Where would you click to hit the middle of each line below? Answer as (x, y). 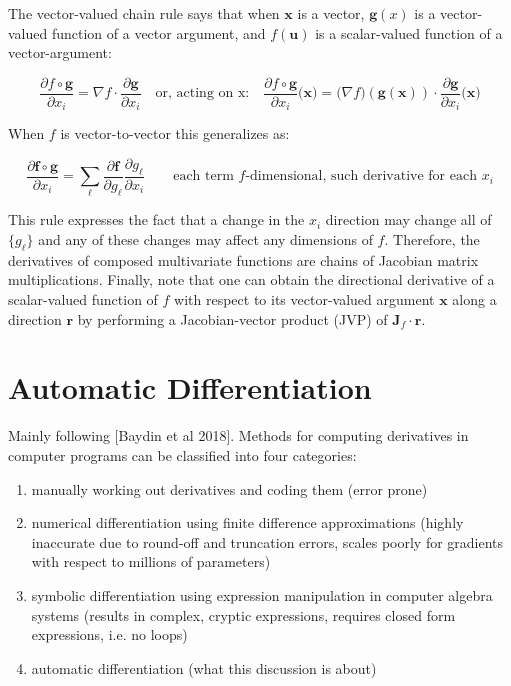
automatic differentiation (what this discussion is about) (204, 667)
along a (474, 299)
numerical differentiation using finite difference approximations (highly (247, 522)
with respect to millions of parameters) (151, 561)
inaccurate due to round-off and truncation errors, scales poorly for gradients (267, 541)
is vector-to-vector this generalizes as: (175, 133)
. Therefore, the (432, 239)
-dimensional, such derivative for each (361, 176)
